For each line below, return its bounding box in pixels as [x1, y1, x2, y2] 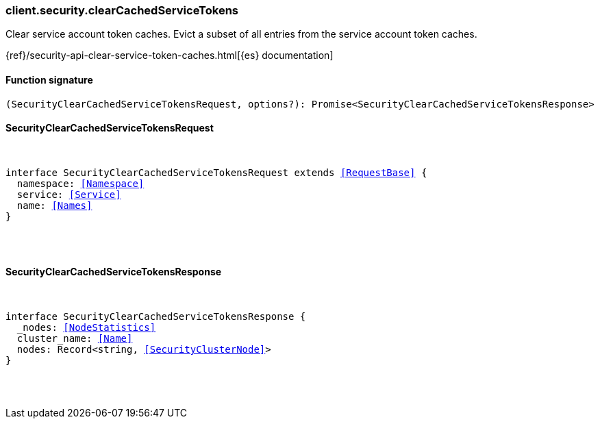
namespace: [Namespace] [16, 177, 145, 189]
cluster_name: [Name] [16, 333, 133, 345]
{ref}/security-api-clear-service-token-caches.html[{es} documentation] [5, 49, 334, 62]
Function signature [5, 73, 93, 86]
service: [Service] [16, 188, 121, 200]
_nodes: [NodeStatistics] [16, 322, 156, 334]
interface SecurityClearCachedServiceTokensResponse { [5, 311, 306, 323]
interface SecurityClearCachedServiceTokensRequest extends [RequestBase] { [5, 166, 427, 178]
